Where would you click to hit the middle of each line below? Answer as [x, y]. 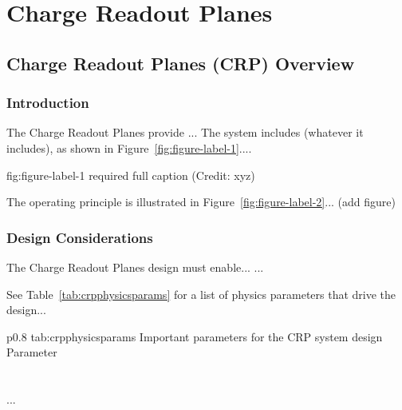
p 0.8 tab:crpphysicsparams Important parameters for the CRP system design [195, 336]
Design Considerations [80, 237]
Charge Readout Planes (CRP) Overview [181, 63]
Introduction [48, 103]
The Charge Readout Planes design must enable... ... [135, 267]
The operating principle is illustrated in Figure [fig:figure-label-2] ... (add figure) [201, 202]
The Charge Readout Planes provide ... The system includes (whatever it [185, 132]
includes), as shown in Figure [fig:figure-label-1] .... [129, 147]
